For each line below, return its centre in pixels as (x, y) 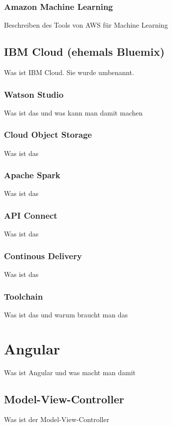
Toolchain (24, 296)
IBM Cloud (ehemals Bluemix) (84, 52)
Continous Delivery (43, 255)
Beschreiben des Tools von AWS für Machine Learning (86, 25)
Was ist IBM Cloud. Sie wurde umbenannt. (69, 72)
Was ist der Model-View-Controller (57, 419)
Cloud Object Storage (48, 135)
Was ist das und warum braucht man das (66, 314)
